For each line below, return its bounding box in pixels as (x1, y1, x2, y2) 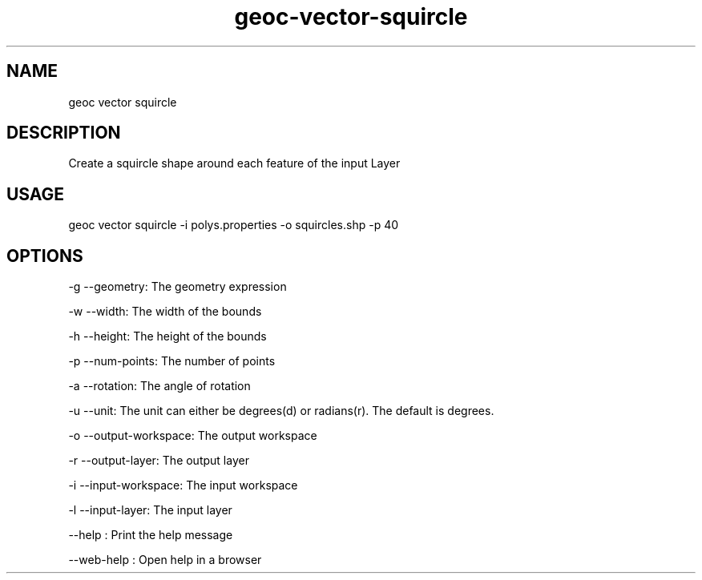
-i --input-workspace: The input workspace (68, 478, 298, 493)
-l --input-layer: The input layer (68, 503, 232, 518)
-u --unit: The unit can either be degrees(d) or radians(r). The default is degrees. (68, 404, 494, 418)
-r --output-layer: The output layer (68, 453, 249, 468)
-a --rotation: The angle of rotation (68, 379, 251, 393)
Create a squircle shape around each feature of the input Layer (68, 156, 401, 171)
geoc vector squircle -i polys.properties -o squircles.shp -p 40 (68, 218, 399, 232)
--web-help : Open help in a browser (68, 553, 262, 567)
